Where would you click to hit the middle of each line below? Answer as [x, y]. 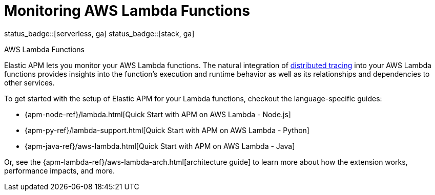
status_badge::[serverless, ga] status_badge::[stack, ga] [99, 33]
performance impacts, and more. [59, 170]
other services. [29, 82]
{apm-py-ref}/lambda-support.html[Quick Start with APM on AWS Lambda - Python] [167, 130]
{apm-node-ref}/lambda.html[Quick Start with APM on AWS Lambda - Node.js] [158, 114]
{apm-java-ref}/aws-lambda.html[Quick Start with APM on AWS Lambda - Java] [160, 146]
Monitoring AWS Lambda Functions [127, 11]
